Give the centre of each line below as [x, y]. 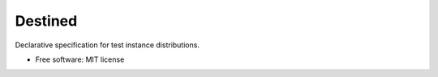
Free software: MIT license [80, 59]
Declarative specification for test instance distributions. [107, 45]
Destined [46, 21]
